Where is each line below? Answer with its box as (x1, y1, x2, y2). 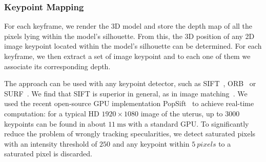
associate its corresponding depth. (4, 60, 111, 71)
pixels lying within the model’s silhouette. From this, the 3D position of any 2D (4, 30, 255, 41)
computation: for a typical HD (4, 108, 99, 118)
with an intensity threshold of (4, 138, 97, 149)
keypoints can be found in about (4, 118, 106, 129)
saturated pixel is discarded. (4, 148, 92, 159)
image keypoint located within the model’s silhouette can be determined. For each (4, 40, 262, 51)
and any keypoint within (112, 138, 190, 149)
